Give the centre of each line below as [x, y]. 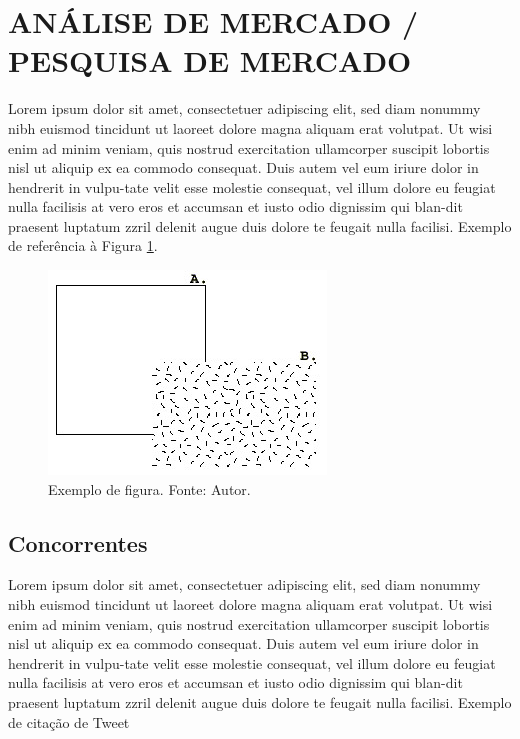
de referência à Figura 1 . [83, 245]
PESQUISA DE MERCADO [210, 60]
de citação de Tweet [69, 721]
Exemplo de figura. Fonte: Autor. [149, 488]
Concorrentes [78, 542]
